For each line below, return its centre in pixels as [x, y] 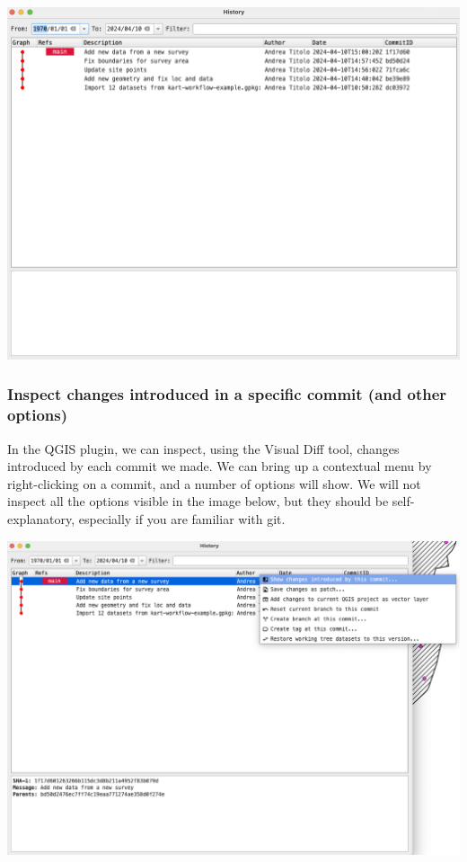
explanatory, [41, 518]
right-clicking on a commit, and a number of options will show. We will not [214, 483]
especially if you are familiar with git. [182, 518]
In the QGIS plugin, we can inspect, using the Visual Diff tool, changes [203, 448]
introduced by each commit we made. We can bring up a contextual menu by [220, 466]
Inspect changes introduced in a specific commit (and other [227, 394]
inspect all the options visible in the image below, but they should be [198, 501]
